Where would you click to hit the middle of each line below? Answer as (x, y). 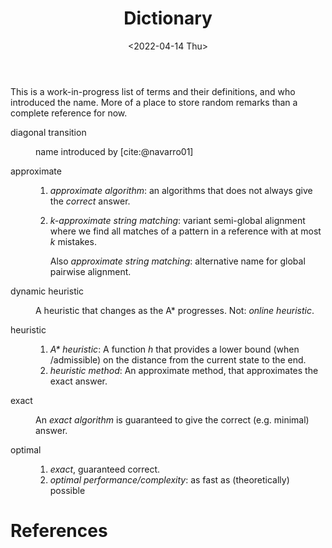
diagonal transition (48, 132)
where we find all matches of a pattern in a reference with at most (185, 231)
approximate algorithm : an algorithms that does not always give (181, 190)
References (59, 531)
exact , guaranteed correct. (105, 469)
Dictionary (168, 18)
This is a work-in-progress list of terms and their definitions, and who (153, 91)
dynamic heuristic (47, 291)
